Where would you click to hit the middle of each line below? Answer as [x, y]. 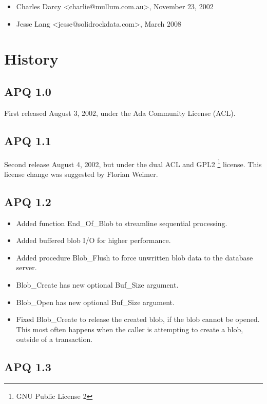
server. [26, 267]
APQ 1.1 [28, 140]
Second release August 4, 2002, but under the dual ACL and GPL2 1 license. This [133, 163]
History [31, 59]
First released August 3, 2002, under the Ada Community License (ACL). [120, 113]
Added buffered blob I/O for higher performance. [93, 240]
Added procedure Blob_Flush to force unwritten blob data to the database [135, 257]
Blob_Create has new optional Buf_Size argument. [97, 284]
